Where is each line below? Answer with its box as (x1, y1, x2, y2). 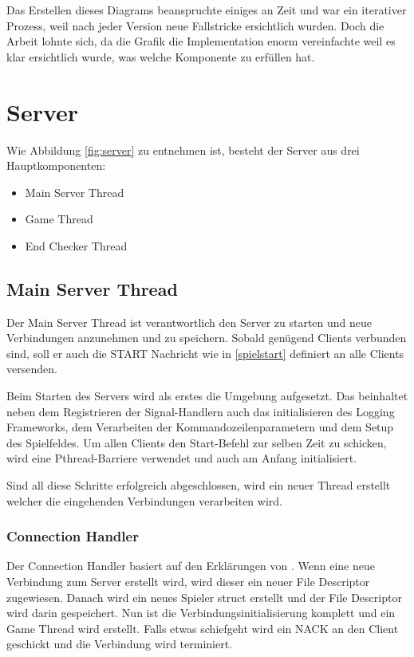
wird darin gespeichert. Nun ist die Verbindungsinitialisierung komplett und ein (6, 604, 396, 621)
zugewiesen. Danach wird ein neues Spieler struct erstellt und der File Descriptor (6, 588, 402, 605)
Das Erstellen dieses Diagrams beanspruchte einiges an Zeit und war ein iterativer (6, 2, 407, 18)
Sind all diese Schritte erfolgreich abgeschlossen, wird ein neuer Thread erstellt (6, 477, 391, 494)
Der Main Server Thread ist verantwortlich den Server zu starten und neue (6, 313, 373, 330)
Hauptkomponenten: (6, 157, 106, 174)
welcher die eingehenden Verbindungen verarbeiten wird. (6, 492, 282, 509)
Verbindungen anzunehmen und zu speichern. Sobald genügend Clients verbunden (6, 329, 407, 346)
